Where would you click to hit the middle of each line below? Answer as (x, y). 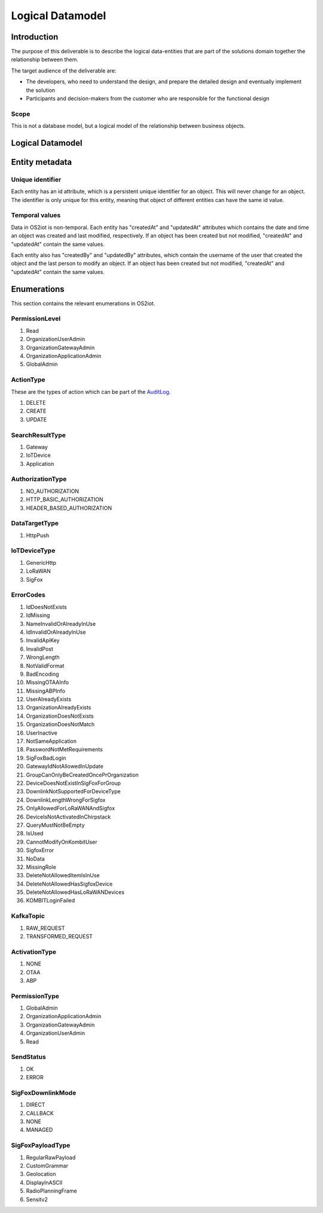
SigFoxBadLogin (46, 758)
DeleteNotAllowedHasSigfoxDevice (69, 884)
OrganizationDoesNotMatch (60, 724)
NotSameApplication (51, 741)
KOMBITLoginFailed (51, 901)
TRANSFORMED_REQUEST (59, 936)
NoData (35, 859)
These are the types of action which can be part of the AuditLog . (91, 392)
